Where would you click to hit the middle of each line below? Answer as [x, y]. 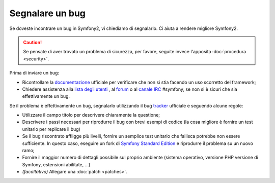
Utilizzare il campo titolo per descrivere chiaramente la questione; [91, 115]
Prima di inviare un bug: [34, 73]
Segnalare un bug [48, 13]
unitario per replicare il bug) [51, 129]
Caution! [33, 42]
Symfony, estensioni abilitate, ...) [56, 164]
